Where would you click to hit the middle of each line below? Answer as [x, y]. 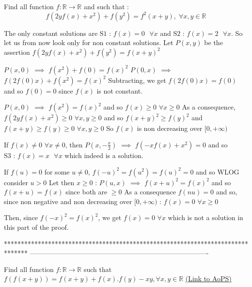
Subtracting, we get [137, 80]
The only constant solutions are [51, 33]
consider [16, 182]
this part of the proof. [36, 227]
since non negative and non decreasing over [68, 201]
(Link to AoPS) [208, 279]
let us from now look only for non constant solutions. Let [89, 42]
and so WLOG [218, 171]
